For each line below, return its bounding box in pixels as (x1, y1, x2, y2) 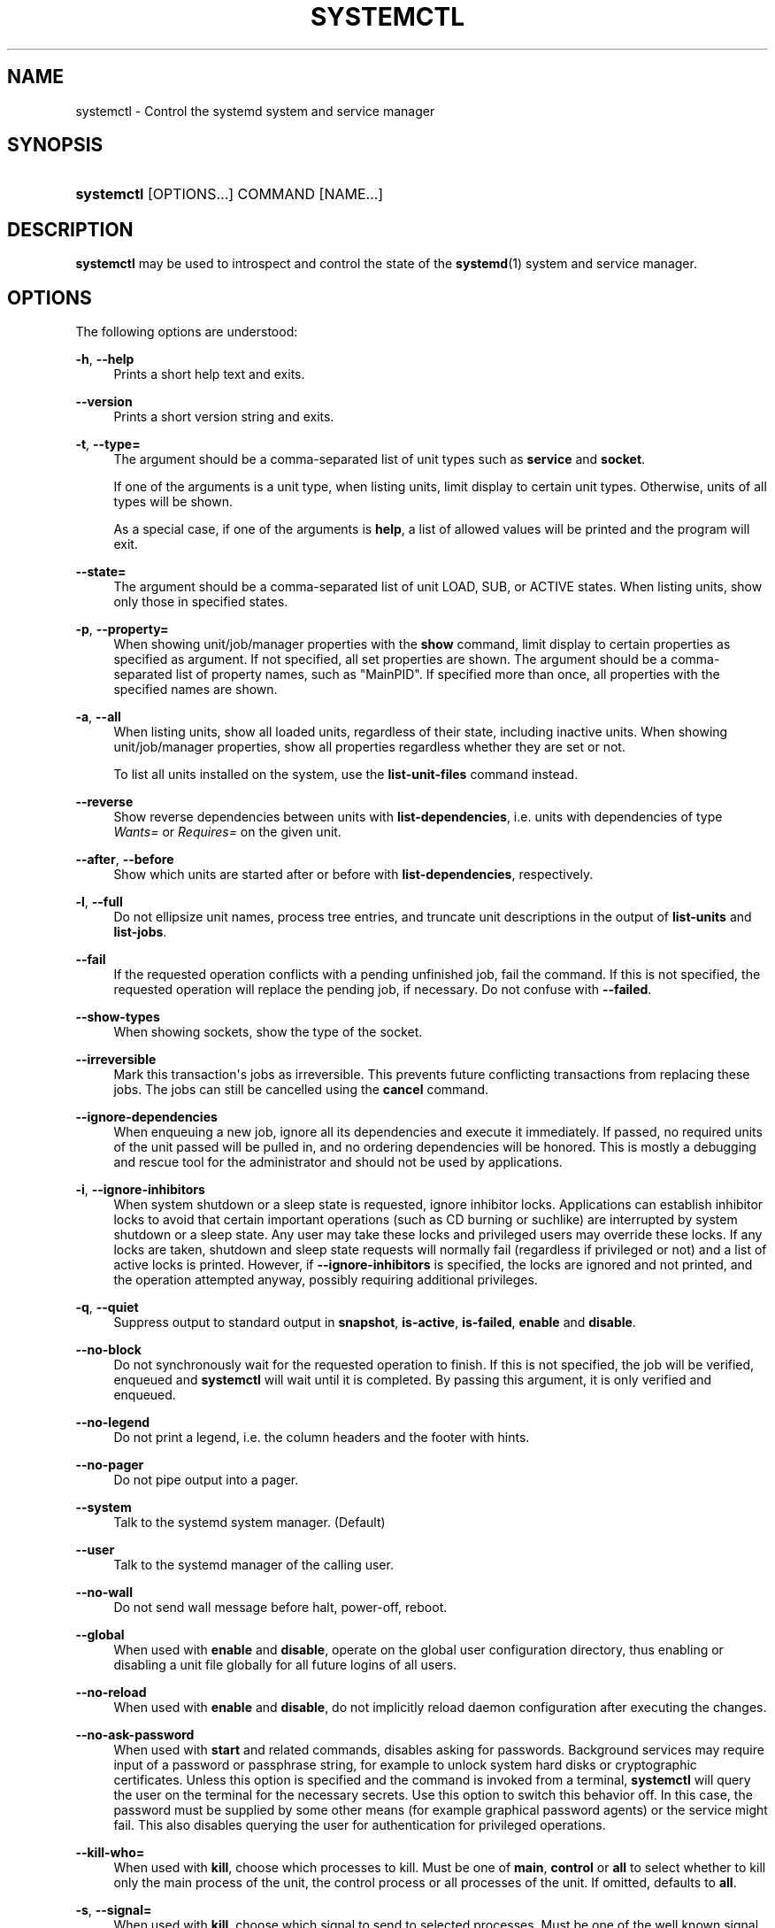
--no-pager (75, 1457, 144, 1473)
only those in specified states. (113, 594, 288, 610)
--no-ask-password (75, 1727, 195, 1743)
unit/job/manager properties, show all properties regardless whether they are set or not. (113, 739, 625, 755)
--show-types (75, 1009, 160, 1025)
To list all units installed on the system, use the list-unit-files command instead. (113, 767, 579, 783)
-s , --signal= (75, 1902, 152, 1918)
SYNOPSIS (7, 134, 104, 157)
